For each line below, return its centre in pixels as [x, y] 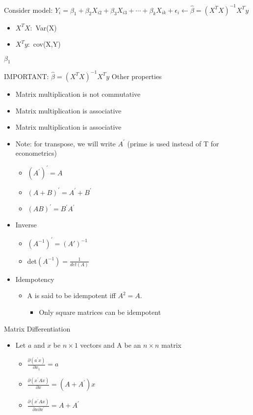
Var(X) [46, 27]
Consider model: [28, 10]
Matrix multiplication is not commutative [78, 94]
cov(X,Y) [47, 44]
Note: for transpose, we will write [65, 143]
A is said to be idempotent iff [71, 295]
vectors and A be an [111, 345]
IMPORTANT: [26, 76]
